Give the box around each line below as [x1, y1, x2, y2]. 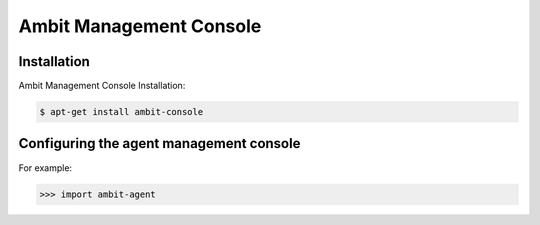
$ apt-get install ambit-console [39, 106, 204, 118]
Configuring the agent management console [18, 135, 301, 152]
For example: [18, 161, 73, 174]
